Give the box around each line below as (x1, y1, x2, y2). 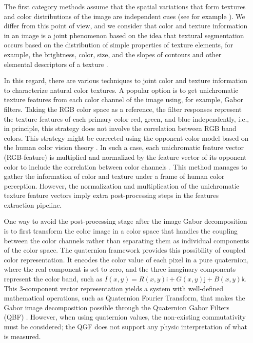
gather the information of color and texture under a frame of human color (4, 171, 225, 181)
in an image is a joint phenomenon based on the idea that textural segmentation (4, 30, 244, 40)
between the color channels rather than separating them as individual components (4, 235, 249, 245)
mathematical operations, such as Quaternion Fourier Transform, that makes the (4, 293, 245, 303)
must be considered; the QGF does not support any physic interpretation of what (4, 322, 248, 331)
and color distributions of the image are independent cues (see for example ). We (4, 11, 245, 21)
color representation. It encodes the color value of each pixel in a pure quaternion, (4, 254, 249, 264)
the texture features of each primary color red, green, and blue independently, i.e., (4, 113, 249, 124)
